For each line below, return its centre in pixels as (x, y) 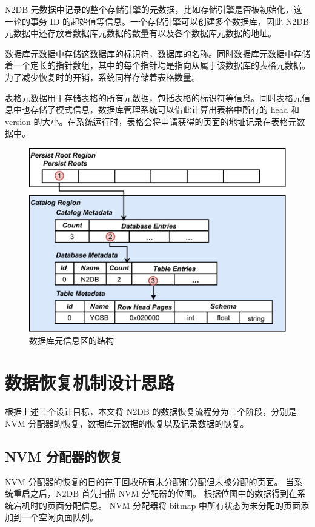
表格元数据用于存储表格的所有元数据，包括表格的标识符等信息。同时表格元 (153, 97)
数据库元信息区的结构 (71, 341)
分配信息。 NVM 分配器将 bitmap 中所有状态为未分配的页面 (182, 505)
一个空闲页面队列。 (60, 517)
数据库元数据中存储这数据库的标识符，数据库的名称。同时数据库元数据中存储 (157, 53)
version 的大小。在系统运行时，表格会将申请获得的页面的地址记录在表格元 (151, 121)
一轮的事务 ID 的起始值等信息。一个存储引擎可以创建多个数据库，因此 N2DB (157, 21)
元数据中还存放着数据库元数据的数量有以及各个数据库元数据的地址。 (141, 33)
